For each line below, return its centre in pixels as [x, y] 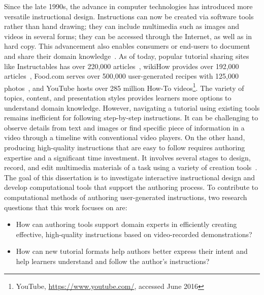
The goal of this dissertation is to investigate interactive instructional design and [130, 177]
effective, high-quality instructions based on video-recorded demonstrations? [134, 234]
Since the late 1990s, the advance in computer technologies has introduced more [128, 6]
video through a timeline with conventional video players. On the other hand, [125, 137]
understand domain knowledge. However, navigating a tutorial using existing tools [132, 107]
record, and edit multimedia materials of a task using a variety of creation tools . [131, 167]
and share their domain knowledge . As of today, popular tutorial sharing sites [127, 56]
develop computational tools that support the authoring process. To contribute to [131, 187]
